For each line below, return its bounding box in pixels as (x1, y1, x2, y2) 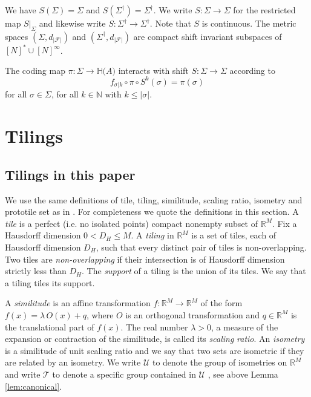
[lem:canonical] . (5, 379, 62, 392)
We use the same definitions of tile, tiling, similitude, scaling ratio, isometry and (5, 193, 303, 206)
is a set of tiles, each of (191, 229, 277, 241)
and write (5, 367, 41, 380)
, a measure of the (211, 320, 278, 333)
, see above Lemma (208, 367, 278, 380)
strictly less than (5, 264, 67, 277)
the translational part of (5, 320, 94, 333)
